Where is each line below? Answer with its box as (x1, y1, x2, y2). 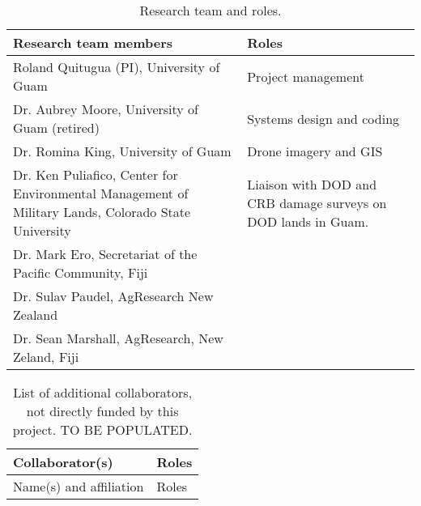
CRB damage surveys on (247, 193, 387, 212)
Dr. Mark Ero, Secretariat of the (13, 244, 198, 263)
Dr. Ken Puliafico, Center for (13, 165, 178, 184)
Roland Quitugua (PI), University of (13, 57, 220, 76)
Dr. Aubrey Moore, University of (13, 100, 198, 118)
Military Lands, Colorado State (13, 202, 191, 221)
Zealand (13, 305, 58, 324)
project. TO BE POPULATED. (12, 420, 193, 439)
